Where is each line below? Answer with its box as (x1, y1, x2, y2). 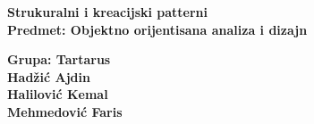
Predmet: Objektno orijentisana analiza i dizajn (7, 20, 308, 38)
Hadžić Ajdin (7, 67, 90, 86)
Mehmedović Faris (7, 102, 123, 120)
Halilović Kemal (7, 85, 108, 103)
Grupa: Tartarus (7, 50, 111, 69)
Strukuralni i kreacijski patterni (7, 3, 208, 21)
